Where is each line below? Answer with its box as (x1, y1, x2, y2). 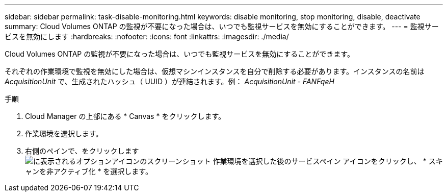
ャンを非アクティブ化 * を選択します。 (25, 167, 152, 176)
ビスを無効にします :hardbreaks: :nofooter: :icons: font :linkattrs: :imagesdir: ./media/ (5, 32, 289, 41)
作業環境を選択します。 (25, 129, 103, 138)
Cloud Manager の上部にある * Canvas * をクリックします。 (25, 112, 225, 120)
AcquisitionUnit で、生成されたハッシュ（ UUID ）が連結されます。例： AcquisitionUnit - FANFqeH (5, 77, 334, 86)
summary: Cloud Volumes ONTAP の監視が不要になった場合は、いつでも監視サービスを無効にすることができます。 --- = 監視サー (5, 22, 439, 31)
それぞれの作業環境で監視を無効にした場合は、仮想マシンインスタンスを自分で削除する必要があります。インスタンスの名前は (5, 67, 425, 76)
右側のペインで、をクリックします (25, 146, 139, 155)
